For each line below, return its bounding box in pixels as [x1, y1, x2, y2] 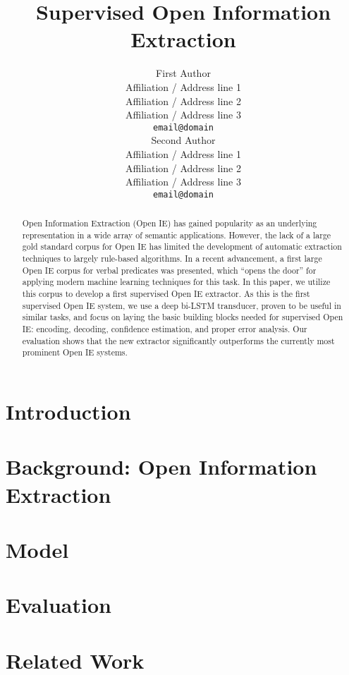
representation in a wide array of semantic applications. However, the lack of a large [22, 229, 331, 241]
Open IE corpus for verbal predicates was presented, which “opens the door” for [22, 264, 317, 276]
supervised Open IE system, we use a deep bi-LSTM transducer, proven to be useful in [22, 299, 341, 311]
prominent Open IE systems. [22, 346, 128, 358]
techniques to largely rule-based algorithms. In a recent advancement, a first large [22, 253, 322, 264]
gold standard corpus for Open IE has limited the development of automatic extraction [22, 241, 342, 253]
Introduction [6, 397, 131, 426]
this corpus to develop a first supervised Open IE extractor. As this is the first [22, 288, 310, 300]
